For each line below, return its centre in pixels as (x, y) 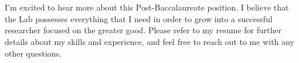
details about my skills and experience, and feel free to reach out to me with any (149, 41)
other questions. (33, 53)
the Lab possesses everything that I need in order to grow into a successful (139, 18)
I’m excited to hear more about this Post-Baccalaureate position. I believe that (147, 7)
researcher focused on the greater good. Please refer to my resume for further (143, 30)
